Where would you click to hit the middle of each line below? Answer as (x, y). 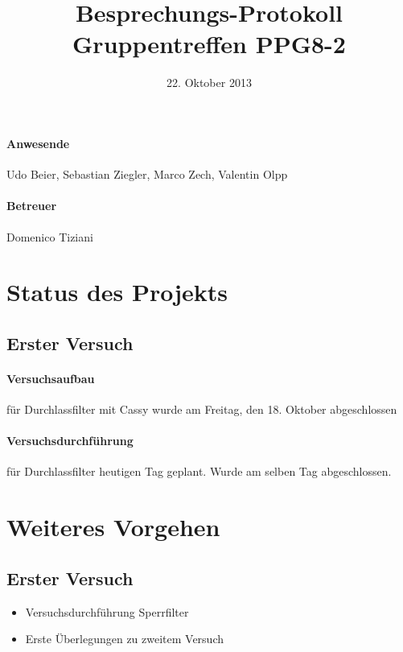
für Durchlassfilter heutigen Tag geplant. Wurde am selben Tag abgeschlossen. (199, 471)
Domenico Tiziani (50, 236)
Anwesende (38, 143)
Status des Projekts (117, 292)
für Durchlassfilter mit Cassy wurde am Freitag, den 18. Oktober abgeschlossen (202, 409)
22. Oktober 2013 (209, 83)
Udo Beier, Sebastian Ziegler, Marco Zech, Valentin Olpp (147, 174)
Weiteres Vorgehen (113, 527)
